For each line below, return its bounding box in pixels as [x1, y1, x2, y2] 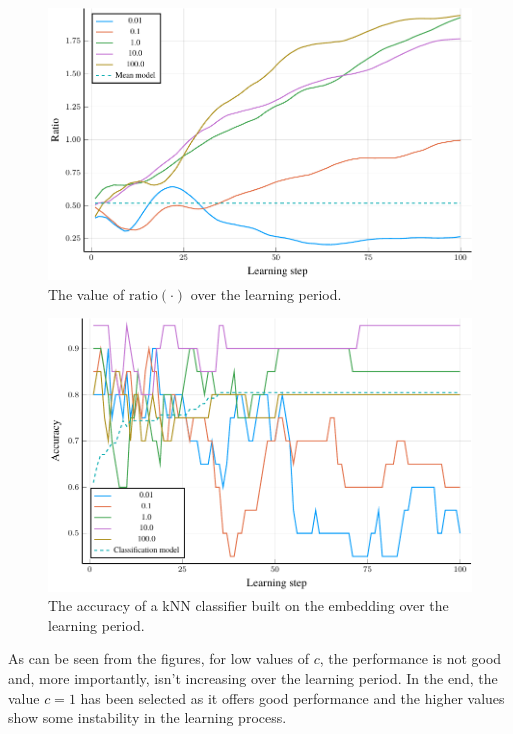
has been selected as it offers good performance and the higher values [80, 687, 505, 708]
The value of [48, 283, 125, 304]
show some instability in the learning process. [8, 707, 287, 728]
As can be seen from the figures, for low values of [8, 648, 309, 669]
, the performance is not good [319, 648, 502, 669]
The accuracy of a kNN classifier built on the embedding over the [48, 595, 449, 616]
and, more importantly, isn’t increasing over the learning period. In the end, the [8, 668, 498, 688]
